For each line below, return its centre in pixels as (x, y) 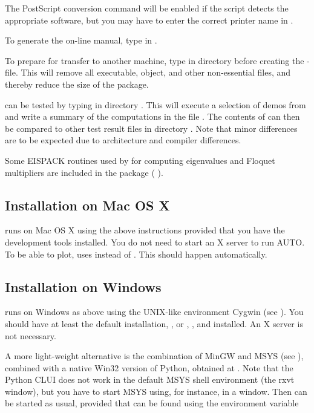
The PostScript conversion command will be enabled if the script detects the (147, 8)
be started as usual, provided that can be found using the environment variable (152, 403)
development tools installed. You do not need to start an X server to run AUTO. (155, 242)
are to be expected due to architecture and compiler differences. (123, 140)
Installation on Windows (83, 286)
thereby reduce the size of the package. (77, 84)
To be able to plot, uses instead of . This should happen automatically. (136, 254)
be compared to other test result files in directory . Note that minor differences (151, 128)
